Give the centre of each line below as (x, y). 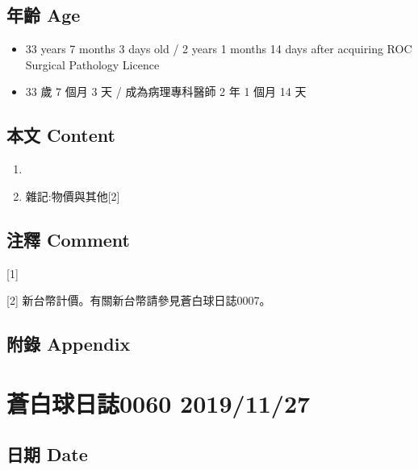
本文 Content (61, 135)
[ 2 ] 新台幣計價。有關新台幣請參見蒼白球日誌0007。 (139, 300)
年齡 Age (44, 15)
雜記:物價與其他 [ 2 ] (73, 195)
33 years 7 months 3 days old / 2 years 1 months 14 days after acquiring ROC (219, 49)
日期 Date (47, 454)
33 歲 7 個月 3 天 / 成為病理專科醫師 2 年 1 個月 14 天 (166, 92)
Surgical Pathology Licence (92, 64)
